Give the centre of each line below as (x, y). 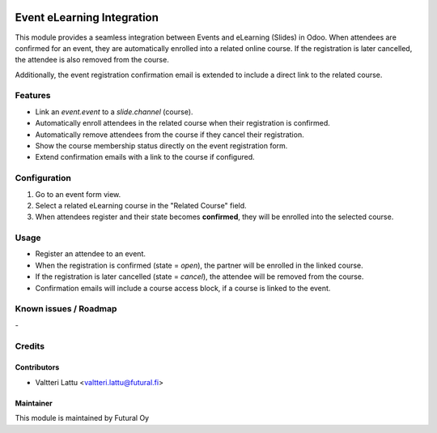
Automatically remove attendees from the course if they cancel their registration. (170, 135)
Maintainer (34, 403)
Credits (30, 346)
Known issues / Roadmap (66, 309)
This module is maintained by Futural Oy (82, 418)
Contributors (37, 367)
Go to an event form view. (78, 194)
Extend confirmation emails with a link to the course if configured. (145, 157)
